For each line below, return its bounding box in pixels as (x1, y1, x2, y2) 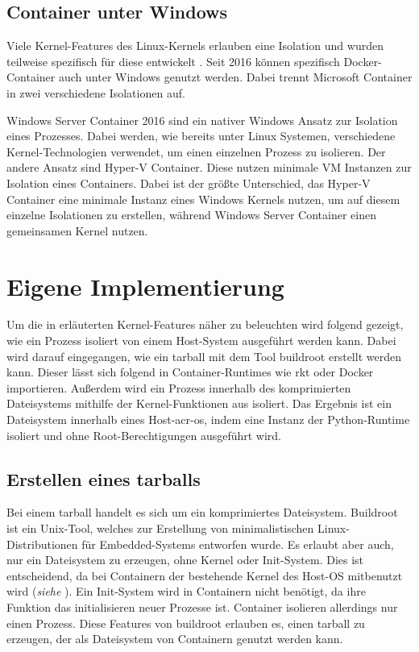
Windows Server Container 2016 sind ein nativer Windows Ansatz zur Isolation (6, 111, 398, 128)
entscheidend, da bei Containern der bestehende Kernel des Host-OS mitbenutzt (6, 567, 403, 583)
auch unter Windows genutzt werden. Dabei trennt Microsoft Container (58, 69, 413, 85)
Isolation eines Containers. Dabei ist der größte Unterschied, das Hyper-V (6, 174, 371, 191)
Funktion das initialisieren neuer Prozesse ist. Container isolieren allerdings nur (6, 598, 398, 615)
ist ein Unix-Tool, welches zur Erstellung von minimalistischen (6, 520, 314, 536)
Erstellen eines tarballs (6, 466, 201, 491)
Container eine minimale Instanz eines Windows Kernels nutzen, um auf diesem (6, 190, 400, 207)
